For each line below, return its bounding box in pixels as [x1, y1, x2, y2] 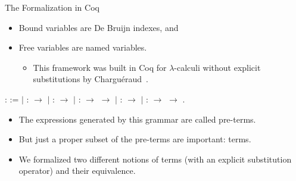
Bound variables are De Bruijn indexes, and [18, 21, 179, 33]
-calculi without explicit [174, 61, 261, 73]
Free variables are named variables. [18, 41, 147, 54]
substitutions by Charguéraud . [33, 73, 148, 85]
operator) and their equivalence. [18, 164, 136, 177]
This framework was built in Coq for [33, 61, 167, 73]
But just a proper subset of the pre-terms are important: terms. [18, 133, 251, 145]
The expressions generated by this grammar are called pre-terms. [18, 113, 256, 125]
